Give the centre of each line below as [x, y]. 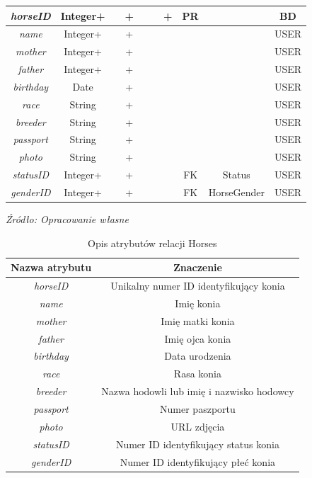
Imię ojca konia [198, 338]
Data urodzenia [198, 356]
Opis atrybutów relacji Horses [152, 243]
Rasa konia [198, 374]
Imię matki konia [198, 320]
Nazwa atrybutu [51, 267]
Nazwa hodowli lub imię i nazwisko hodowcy [198, 391]
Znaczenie [197, 267]
